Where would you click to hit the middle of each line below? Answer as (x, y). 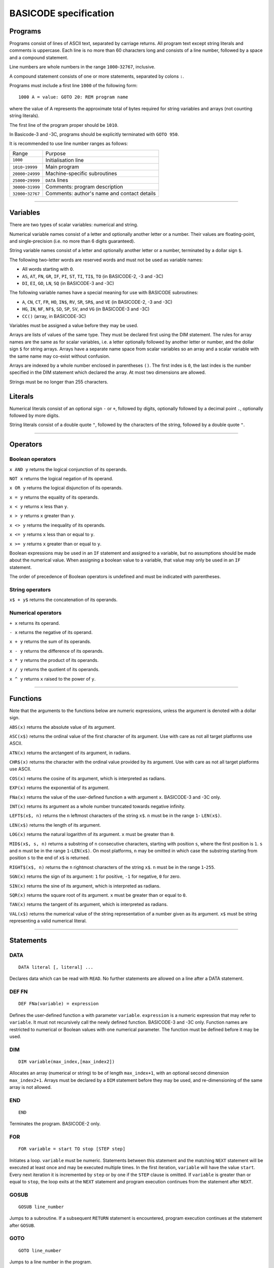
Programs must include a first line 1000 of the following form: (74, 86)
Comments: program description (84, 187)
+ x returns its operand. (35, 623)
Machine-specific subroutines (81, 173)
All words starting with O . (48, 269)
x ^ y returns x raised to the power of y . (53, 679)
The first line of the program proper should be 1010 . (64, 125)
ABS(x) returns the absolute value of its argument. (63, 727)
